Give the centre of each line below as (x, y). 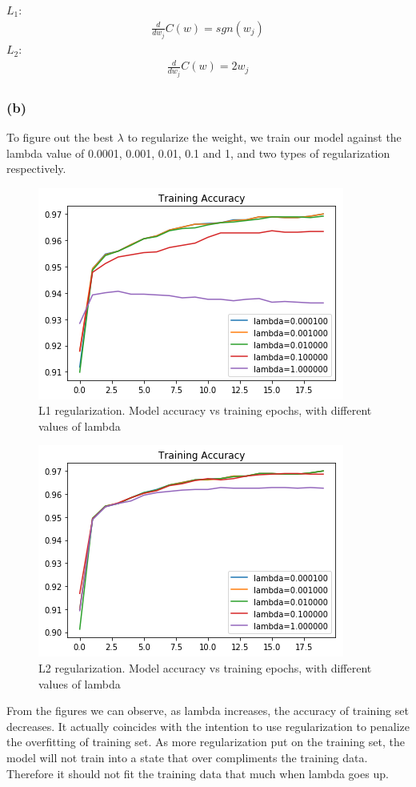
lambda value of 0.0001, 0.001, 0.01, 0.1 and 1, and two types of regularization (198, 153)
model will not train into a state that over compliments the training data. (187, 758)
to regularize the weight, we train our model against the (264, 137)
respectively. (36, 169)
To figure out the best (60, 137)
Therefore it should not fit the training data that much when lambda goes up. (198, 773)
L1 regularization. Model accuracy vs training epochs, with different (205, 410)
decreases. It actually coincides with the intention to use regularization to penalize (208, 726)
